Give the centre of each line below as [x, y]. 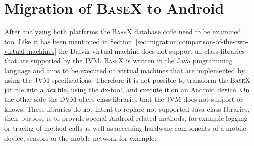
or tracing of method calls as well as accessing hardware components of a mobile [125, 128]
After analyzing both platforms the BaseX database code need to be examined [123, 32]
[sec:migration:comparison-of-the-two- [192, 41]
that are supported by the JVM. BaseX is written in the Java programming [119, 60]
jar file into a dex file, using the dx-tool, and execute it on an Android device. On [127, 89]
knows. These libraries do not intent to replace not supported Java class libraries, [127, 108]
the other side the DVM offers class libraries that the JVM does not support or [124, 99]
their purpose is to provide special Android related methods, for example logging [126, 118]
